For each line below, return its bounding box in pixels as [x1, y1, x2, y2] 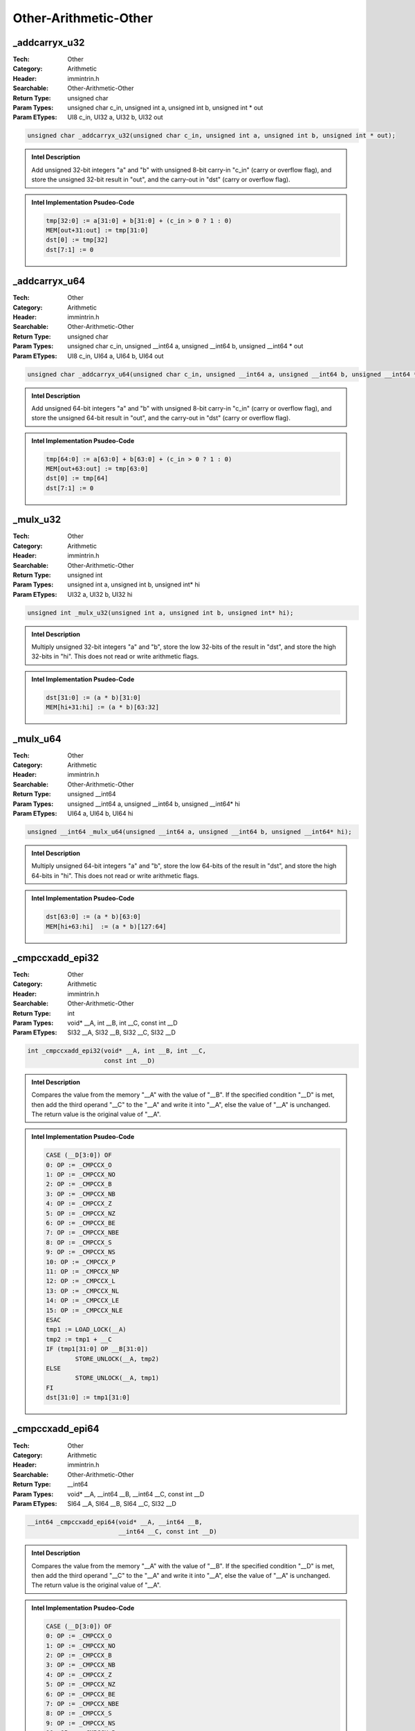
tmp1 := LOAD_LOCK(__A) [46, 1326, 127, 1334]
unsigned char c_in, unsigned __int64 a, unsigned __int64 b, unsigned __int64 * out [67, 342, 304, 350]
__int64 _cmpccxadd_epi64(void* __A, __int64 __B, [27, 1518, 203, 1526]
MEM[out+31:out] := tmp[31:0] [46, 226, 149, 234]
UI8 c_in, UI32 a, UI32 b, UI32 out [67, 113, 163, 121]
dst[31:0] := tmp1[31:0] [46, 1394, 131, 1401]
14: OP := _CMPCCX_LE [46, 1297, 120, 1304]
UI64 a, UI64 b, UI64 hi [67, 809, 133, 818]
